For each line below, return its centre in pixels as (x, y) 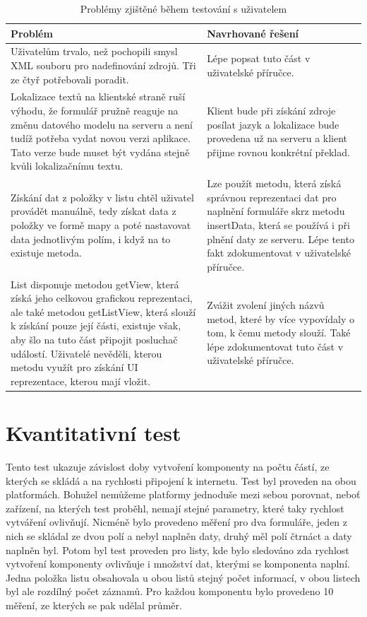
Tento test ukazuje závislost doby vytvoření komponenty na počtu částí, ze (168, 467)
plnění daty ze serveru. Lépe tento (281, 239)
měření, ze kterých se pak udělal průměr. (94, 605)
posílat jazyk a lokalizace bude (273, 124)
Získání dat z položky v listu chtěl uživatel (102, 197)
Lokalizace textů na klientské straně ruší (98, 96)
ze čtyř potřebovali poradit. (70, 79)
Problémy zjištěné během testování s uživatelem (183, 8)
